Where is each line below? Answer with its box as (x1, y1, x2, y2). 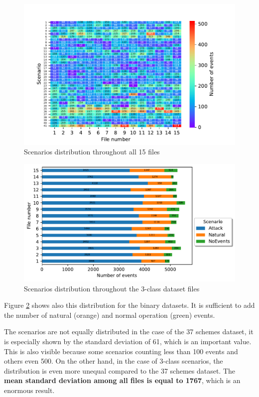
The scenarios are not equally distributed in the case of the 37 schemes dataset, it (4, 326, 254, 337)
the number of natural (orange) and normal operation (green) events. (4, 309, 215, 320)
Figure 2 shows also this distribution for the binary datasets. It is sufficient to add (4, 300, 255, 310)
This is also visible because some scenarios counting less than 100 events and (4, 346, 238, 356)
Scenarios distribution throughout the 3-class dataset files (24, 283, 200, 293)
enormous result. (4, 385, 55, 395)
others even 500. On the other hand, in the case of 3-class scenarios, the (4, 356, 223, 366)
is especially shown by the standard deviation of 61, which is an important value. (4, 336, 252, 346)
